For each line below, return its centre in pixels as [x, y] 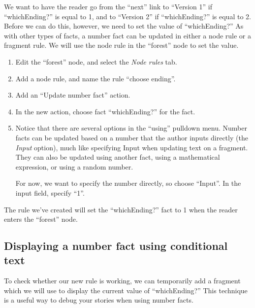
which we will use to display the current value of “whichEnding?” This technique [126, 290]
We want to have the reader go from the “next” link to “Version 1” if [108, 6]
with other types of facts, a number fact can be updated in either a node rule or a [128, 35]
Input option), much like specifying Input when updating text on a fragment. [132, 147]
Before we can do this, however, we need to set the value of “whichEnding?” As [124, 26]
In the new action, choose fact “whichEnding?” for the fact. [105, 111]
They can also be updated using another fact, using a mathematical [118, 157]
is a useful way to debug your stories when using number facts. [99, 300]
